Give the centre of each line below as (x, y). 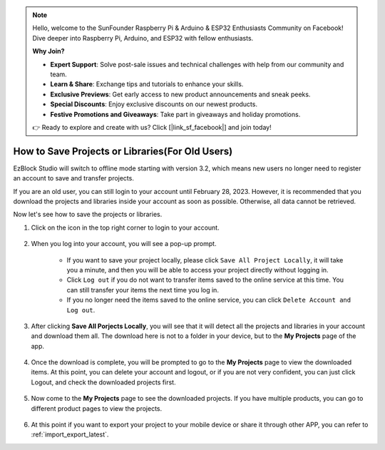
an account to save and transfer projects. (74, 178)
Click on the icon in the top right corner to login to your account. (125, 227)
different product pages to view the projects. (97, 408)
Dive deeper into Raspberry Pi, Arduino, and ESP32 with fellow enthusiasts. (143, 38)
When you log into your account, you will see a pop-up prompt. (124, 244)
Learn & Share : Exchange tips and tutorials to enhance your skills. (147, 84)
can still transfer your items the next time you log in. (143, 290)
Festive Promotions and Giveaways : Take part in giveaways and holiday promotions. (175, 114)
